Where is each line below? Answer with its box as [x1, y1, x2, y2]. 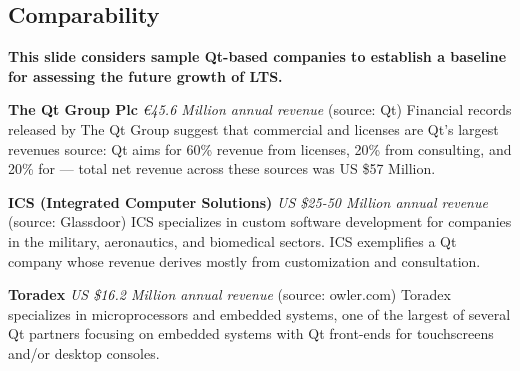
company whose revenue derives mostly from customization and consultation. [8, 250, 481, 271]
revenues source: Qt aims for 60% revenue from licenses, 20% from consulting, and [8, 138, 512, 159]
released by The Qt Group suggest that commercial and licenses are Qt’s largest [8, 118, 499, 139]
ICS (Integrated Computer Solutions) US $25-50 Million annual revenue [8, 191, 488, 212]
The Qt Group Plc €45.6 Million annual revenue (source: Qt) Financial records [8, 99, 512, 120]
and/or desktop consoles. [8, 342, 160, 363]
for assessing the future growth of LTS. [8, 65, 283, 86]
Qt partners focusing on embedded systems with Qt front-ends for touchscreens [8, 323, 494, 344]
